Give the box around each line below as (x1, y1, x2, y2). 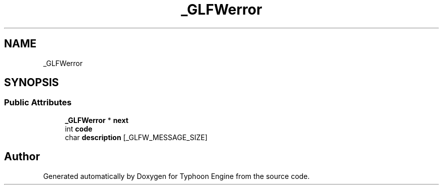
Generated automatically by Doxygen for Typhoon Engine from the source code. (43, 171, 310, 180)
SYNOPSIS (4, 76, 59, 89)
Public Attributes (4, 97, 72, 108)
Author (4, 150, 40, 163)
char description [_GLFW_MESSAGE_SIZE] (65, 133, 208, 142)
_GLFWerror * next (65, 115, 128, 124)
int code (65, 124, 93, 133)
